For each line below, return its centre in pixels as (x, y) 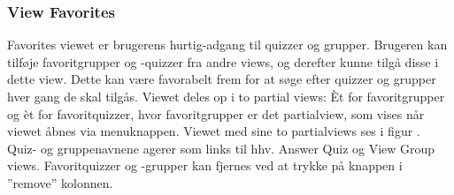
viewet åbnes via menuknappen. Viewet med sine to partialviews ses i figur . (214, 131)
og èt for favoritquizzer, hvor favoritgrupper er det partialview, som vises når (216, 113)
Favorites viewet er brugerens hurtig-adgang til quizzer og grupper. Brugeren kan (227, 45)
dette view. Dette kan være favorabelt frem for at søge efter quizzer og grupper (222, 79)
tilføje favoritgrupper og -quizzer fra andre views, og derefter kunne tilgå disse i (223, 61)
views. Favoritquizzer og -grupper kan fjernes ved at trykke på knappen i (205, 165)
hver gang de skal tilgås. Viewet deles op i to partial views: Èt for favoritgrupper (226, 96)
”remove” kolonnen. (60, 182)
